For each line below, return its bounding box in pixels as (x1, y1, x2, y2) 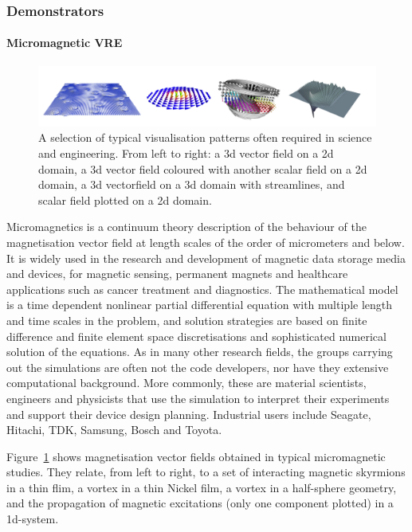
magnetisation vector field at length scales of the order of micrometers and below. (6, 233, 405, 250)
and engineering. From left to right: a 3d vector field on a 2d (38, 145, 334, 162)
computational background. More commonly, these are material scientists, (6, 374, 367, 391)
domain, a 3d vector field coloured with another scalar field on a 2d (38, 160, 367, 177)
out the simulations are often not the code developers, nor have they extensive (6, 358, 389, 375)
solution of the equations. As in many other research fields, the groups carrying (6, 343, 393, 360)
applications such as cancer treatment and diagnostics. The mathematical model (6, 280, 398, 297)
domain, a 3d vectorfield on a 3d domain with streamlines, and (38, 176, 345, 193)
